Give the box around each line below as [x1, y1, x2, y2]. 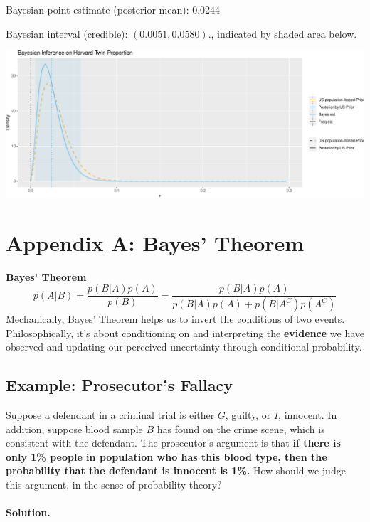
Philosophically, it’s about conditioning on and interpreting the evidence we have [6, 325, 364, 340]
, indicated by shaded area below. [211, 26, 357, 41]
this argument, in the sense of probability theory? [6, 477, 222, 492]
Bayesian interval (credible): [6, 26, 128, 41]
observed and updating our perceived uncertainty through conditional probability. [6, 339, 362, 354]
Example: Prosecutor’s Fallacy [6, 374, 233, 396]
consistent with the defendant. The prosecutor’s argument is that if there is [6, 435, 341, 450]
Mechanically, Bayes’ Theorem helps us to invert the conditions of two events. [6, 311, 345, 326]
